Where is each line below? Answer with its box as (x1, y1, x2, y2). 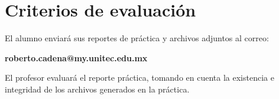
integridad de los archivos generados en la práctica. (5, 82, 190, 95)
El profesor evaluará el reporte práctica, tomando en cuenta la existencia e (5, 71, 274, 84)
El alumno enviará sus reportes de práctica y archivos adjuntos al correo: (5, 32, 269, 44)
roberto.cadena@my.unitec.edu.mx (5, 51, 148, 64)
